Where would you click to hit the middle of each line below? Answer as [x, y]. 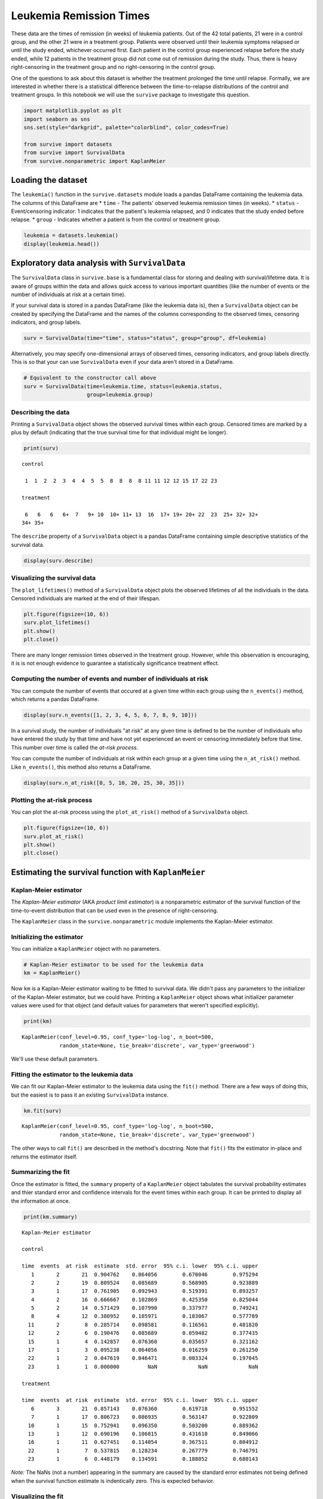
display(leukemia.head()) [62, 244]
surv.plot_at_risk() [54, 836]
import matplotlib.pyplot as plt [73, 111]
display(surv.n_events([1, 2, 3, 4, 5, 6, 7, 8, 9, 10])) [110, 715]
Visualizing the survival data [53, 578]
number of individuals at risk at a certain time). [68, 294]
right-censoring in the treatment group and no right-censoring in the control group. [113, 67]
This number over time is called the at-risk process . [75, 747]
